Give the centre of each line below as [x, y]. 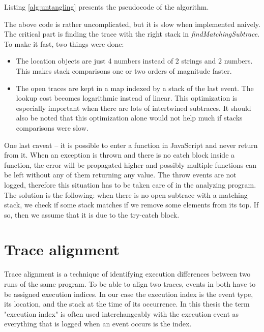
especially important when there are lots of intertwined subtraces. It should [134, 108]
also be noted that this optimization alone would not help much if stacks [129, 118]
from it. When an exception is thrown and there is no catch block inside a [120, 155]
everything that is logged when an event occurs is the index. [98, 324]
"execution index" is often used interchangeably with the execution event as [122, 313]
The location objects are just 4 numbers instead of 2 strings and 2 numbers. [134, 61]
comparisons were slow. [52, 127]
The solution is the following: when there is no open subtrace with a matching [126, 194]
